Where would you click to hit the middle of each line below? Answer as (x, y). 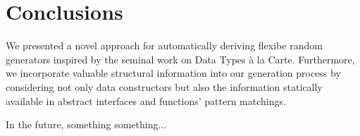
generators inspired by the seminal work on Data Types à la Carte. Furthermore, (180, 59)
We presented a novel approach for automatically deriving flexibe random (164, 45)
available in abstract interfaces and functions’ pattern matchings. (146, 100)
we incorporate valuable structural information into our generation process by (173, 73)
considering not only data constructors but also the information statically (164, 86)
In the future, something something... (86, 124)
